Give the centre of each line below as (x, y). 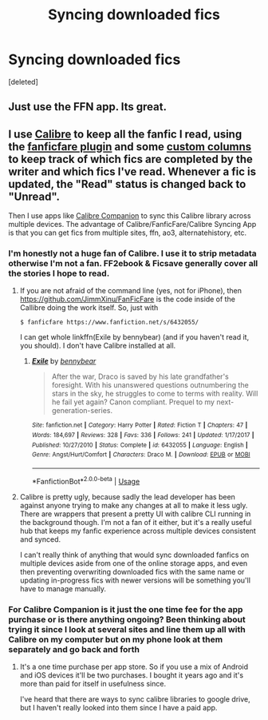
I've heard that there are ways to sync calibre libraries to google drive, (135, 699)
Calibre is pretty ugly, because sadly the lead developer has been (127, 496)
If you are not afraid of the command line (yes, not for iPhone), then (130, 291)
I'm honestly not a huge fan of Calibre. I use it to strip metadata (132, 253)
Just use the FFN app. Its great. (88, 107)
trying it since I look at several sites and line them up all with (127, 629)
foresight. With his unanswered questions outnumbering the (150, 385)
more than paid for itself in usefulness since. (93, 684)
